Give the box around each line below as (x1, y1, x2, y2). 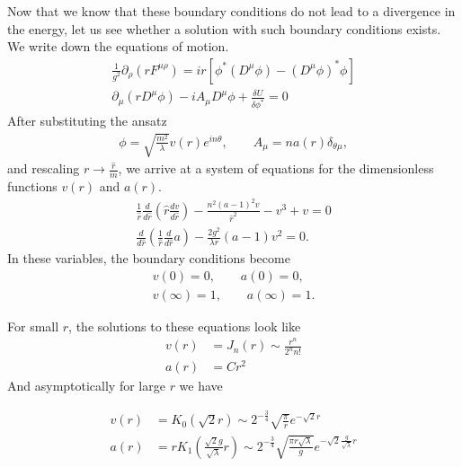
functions (7, 177, 58, 196)
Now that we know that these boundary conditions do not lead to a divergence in (7, 2, 456, 20)
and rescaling (7, 159, 80, 178)
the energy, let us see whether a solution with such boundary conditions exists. (7, 19, 441, 38)
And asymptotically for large (7, 376, 165, 395)
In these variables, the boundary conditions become (7, 249, 290, 268)
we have (179, 376, 223, 395)
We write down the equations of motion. (7, 37, 229, 56)
